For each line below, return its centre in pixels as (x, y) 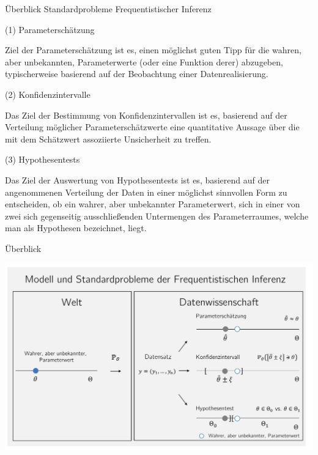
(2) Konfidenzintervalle (48, 94)
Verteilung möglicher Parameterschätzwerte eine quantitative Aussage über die (152, 127)
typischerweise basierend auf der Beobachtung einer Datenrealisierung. (137, 74)
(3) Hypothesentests (43, 159)
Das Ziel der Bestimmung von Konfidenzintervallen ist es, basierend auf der (146, 115)
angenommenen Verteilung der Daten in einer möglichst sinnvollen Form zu (146, 192)
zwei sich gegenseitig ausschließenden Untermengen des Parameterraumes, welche (157, 216)
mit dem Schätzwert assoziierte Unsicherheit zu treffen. (108, 139)
